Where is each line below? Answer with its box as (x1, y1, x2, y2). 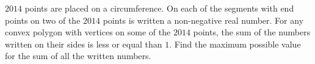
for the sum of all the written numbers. (5, 49, 151, 62)
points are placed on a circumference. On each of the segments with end (24, 2, 294, 14)
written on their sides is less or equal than (5, 37, 162, 50)
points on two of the (5, 13, 81, 26)
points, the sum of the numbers (193, 26, 311, 38)
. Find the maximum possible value (169, 37, 301, 50)
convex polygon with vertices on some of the (5, 26, 171, 38)
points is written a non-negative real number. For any (103, 13, 304, 26)
